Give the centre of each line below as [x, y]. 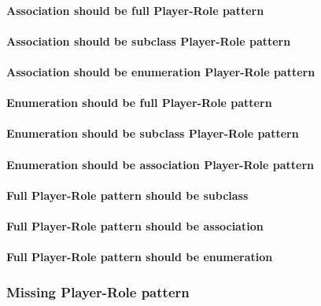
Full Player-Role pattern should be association [135, 225]
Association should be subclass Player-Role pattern [149, 41]
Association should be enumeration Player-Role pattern [161, 71]
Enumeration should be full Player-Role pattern [139, 103]
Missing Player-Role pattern [98, 291]
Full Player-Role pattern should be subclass [127, 195]
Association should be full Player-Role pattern [135, 10]
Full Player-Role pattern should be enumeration [140, 257]
